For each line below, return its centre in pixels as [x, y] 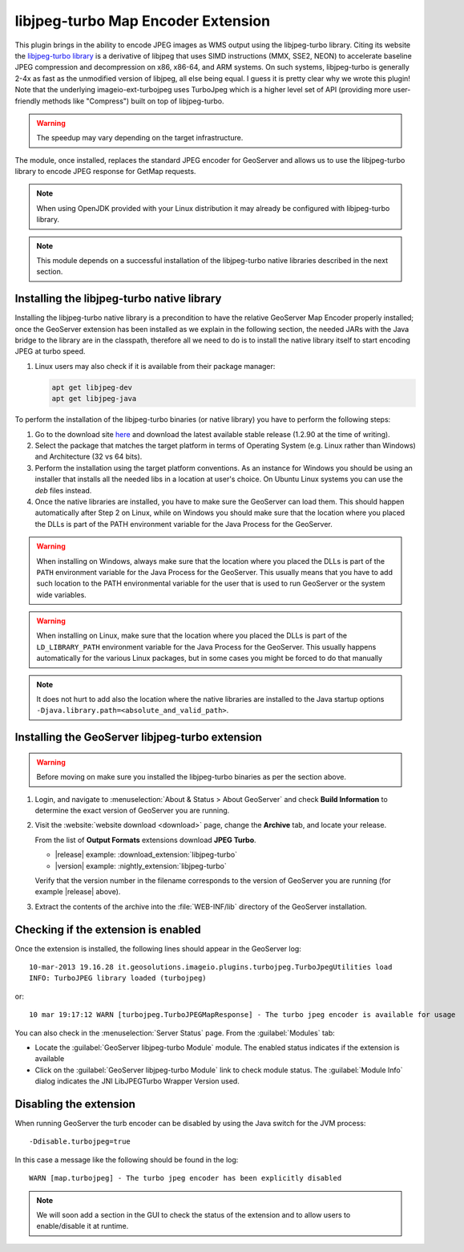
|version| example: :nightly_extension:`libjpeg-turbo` [141, 865]
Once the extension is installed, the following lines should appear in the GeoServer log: [158, 948]
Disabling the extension [75, 1104]
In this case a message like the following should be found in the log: [127, 1160]
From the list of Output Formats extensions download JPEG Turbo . [145, 840]
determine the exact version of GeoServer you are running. [132, 811]
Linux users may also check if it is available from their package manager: [155, 366]
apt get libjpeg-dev [92, 387]
